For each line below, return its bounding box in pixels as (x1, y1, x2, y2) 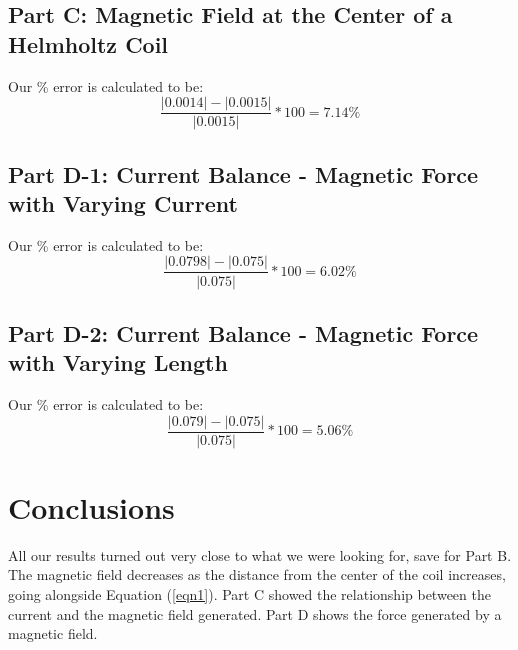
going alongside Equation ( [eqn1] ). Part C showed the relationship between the (8, 584, 491, 605)
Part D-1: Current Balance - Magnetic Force (8, 158, 479, 189)
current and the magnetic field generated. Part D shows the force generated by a (8, 603, 502, 624)
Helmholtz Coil (8, 28, 169, 59)
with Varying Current (8, 188, 238, 219)
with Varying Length (8, 347, 228, 378)
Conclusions (8, 486, 175, 527)
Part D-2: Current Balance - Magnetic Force (8, 317, 479, 348)
